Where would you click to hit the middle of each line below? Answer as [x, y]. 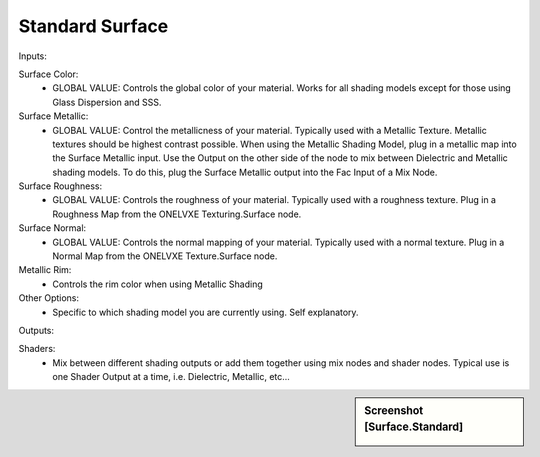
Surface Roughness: [60, 186]
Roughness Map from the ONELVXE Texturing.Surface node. [177, 214]
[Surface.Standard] [414, 427]
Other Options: [49, 298]
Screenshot [394, 410]
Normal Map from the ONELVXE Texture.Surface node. [165, 256]
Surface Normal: [52, 228]
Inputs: [32, 56]
